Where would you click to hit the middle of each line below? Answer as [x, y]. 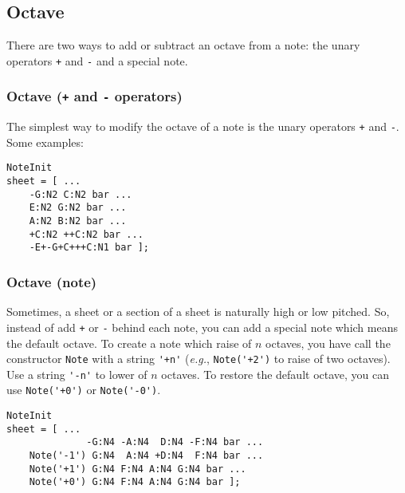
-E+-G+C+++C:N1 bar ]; [89, 248]
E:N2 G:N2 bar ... [78, 208]
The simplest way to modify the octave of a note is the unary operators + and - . [203, 126]
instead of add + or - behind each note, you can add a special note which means [202, 327]
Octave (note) [52, 282]
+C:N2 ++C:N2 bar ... [86, 234]
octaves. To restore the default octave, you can [275, 374]
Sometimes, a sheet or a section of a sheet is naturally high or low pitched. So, [198, 312]
